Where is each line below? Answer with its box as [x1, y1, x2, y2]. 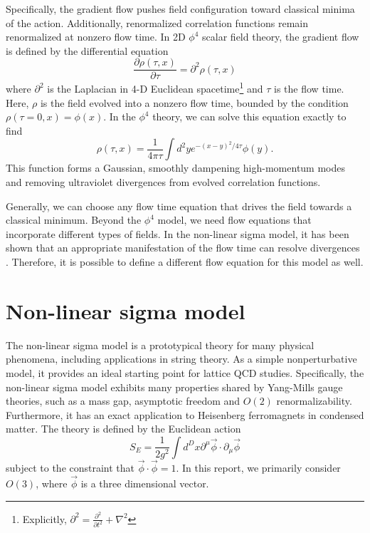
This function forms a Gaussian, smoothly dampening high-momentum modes [6, 160, 346, 175]
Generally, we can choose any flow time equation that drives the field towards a [6, 198, 352, 213]
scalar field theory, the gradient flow [202, 29, 359, 44]
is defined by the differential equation [6, 43, 169, 58]
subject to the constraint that [6, 460, 135, 475]
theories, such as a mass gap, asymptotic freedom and [6, 393, 240, 408]
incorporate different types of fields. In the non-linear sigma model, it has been [6, 226, 349, 241]
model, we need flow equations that [157, 212, 312, 227]
